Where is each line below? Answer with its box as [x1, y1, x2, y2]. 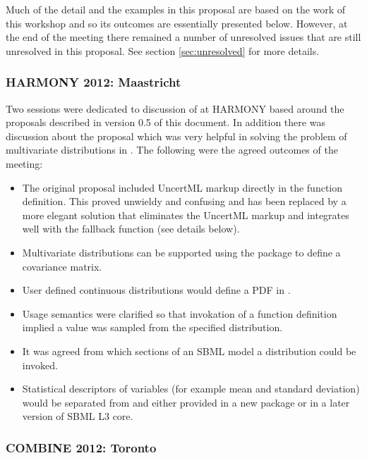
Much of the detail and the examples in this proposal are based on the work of [6, 2, 346, 16]
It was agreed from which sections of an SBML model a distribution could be [22, 343, 356, 358]
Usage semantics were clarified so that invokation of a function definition [22, 306, 337, 321]
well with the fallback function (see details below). [22, 221, 240, 236]
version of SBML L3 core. [22, 409, 133, 423]
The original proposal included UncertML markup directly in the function [22, 180, 343, 194]
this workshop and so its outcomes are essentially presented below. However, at [6, 16, 348, 30]
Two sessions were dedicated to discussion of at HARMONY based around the [6, 101, 344, 116]
